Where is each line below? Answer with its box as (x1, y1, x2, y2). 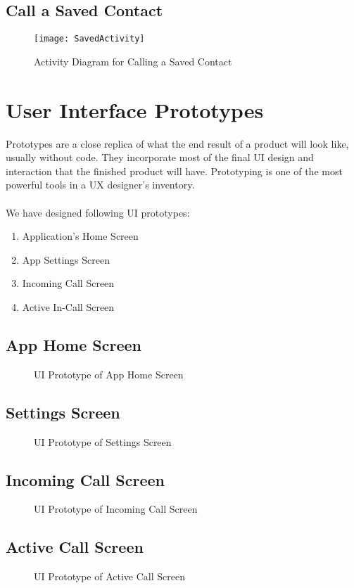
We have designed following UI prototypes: (6, 205, 190, 219)
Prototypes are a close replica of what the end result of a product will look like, (6, 136, 349, 151)
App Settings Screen (22, 252, 110, 267)
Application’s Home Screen (22, 229, 139, 243)
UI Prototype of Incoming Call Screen (34, 501, 198, 516)
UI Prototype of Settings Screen (34, 434, 172, 449)
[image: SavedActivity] (34, 34, 145, 44)
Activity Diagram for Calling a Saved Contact (34, 53, 232, 68)
